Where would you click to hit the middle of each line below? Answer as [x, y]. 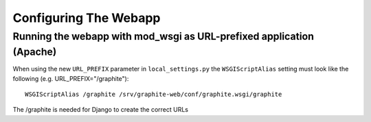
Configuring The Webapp [87, 18]
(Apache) [35, 52]
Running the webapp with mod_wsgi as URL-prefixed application [163, 36]
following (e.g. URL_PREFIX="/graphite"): [71, 78]
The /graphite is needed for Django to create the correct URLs [101, 110]
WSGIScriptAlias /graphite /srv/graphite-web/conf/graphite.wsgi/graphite [154, 95]
